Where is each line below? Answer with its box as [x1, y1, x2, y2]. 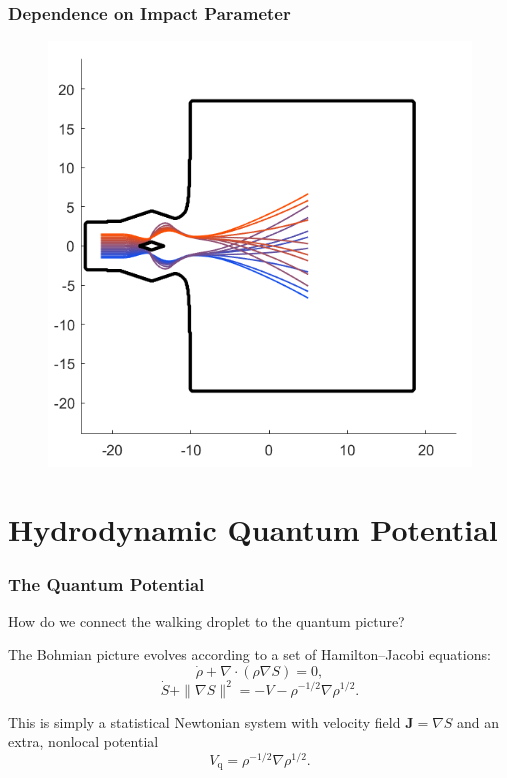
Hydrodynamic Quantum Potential [8, 509, 498, 550]
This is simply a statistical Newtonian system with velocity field [8, 711, 401, 732]
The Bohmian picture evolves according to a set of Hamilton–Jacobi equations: [8, 644, 491, 665]
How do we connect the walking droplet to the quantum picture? [8, 610, 405, 631]
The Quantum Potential [8, 571, 205, 596]
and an [457, 711, 500, 732]
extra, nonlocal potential [8, 731, 159, 752]
